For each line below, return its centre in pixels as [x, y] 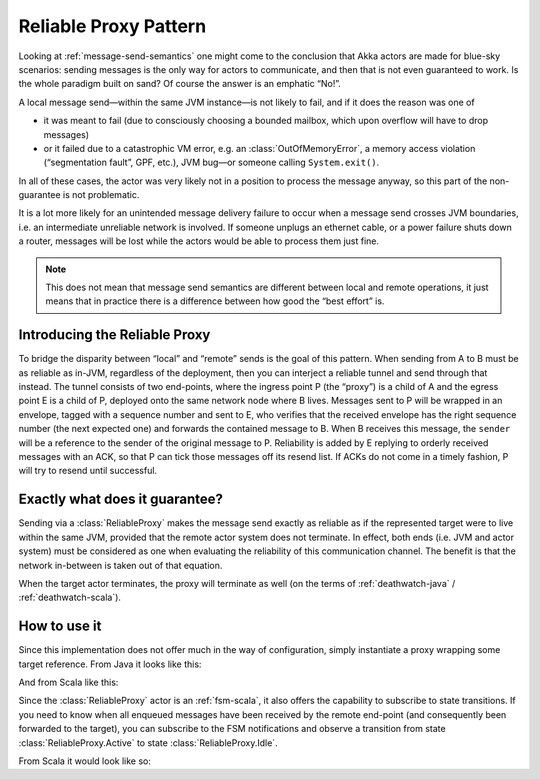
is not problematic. [101, 195]
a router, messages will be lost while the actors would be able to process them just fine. [199, 241]
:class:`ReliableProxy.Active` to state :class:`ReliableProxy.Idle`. [148, 742]
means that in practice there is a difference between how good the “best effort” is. [215, 301]
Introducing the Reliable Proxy [114, 335]
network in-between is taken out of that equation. [120, 565]
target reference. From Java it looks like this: [110, 664]
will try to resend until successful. [88, 471]
